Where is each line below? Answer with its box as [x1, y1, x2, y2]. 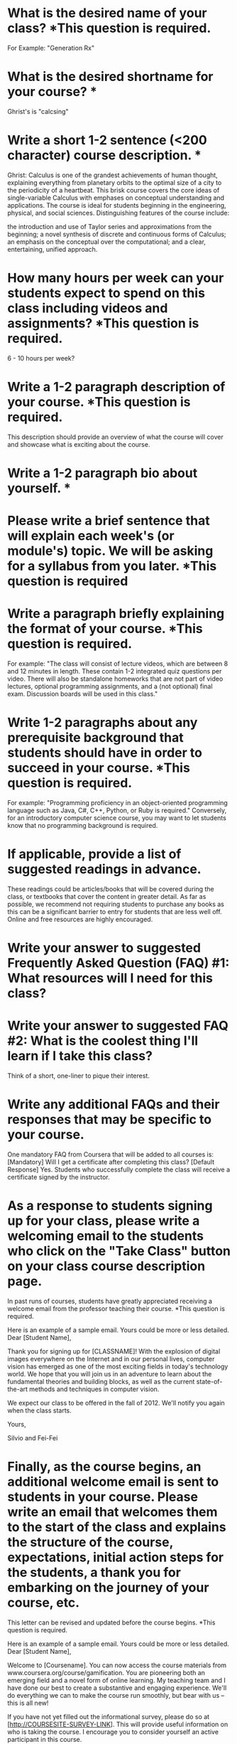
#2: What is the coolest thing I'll [7, 1033, 199, 1049]
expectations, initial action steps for [7, 1549, 224, 1565]
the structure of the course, [7, 1534, 174, 1551]
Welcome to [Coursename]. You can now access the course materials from [7, 1661, 227, 1669]
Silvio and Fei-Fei [7, 1433, 58, 1442]
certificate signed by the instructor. [7, 1172, 110, 1181]
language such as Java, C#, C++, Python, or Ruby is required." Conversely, [7, 806, 227, 814]
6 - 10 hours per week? [7, 353, 75, 362]
